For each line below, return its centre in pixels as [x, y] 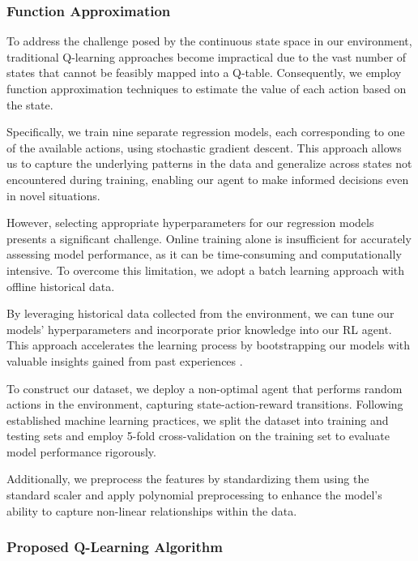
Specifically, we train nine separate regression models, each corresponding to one [206, 132]
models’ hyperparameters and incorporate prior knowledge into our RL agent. [199, 329]
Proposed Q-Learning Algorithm [115, 547]
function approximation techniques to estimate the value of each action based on [207, 88]
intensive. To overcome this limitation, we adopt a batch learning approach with [206, 270]
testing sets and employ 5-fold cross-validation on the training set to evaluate [198, 436]
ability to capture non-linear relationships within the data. [152, 510]
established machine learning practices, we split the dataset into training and [198, 420]
